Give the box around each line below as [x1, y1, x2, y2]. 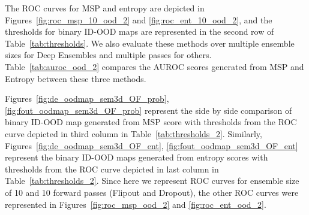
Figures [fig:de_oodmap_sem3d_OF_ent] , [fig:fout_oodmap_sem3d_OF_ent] [5, 139, 298, 152]
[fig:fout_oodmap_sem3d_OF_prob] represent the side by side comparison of [5, 104, 292, 116]
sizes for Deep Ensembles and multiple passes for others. [5, 49, 212, 61]
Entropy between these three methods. [5, 72, 146, 84]
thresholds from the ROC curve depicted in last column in [5, 162, 219, 175]
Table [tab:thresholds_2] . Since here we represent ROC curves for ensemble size [5, 174, 299, 187]
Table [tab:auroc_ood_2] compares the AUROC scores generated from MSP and [5, 60, 304, 72]
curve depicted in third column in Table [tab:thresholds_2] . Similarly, [5, 127, 262, 140]
